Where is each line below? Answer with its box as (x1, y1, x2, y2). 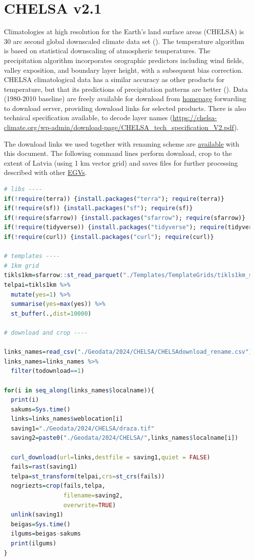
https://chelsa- (172, 112, 217, 123)
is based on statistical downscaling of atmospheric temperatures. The (4, 45, 211, 56)
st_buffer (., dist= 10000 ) (11, 310, 92, 317)
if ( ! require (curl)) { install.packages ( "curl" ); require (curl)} (4, 234, 214, 240)
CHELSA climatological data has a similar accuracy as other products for (4, 74, 225, 85)
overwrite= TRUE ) (63, 501, 116, 509)
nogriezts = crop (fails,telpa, (11, 482, 106, 490)
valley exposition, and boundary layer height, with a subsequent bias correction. (4, 65, 243, 75)
